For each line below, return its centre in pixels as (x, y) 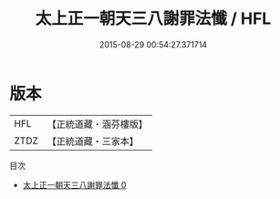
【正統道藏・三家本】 (93, 141)
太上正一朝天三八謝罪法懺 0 (74, 184)
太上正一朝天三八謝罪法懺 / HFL (153, 19)
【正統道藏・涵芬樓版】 (98, 124)
